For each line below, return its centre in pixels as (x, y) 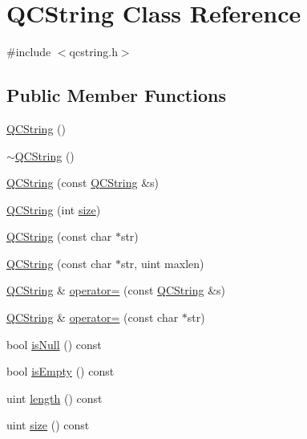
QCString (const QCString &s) (83, 183)
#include (29, 52)
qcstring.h (93, 52)
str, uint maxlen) (162, 263)
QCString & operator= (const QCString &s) (116, 290)
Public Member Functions (116, 95)
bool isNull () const (54, 344)
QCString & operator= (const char (93, 317)
